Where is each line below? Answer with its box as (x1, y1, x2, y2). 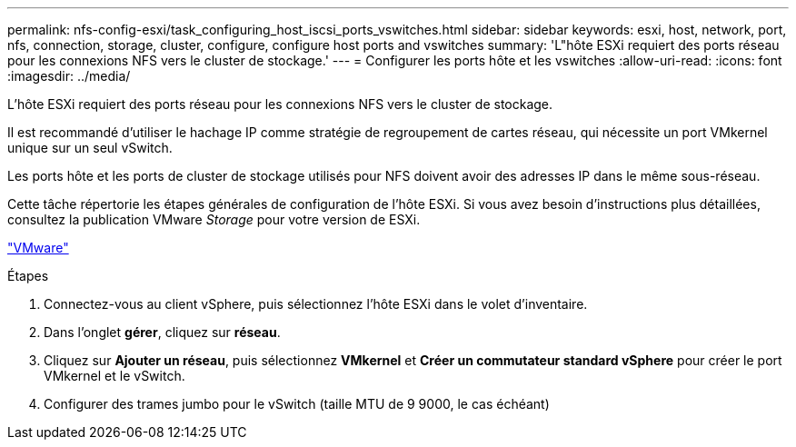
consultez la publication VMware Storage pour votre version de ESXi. (7, 212, 421, 227)
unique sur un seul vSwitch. (7, 140, 173, 155)
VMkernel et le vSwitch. (44, 368, 185, 383)
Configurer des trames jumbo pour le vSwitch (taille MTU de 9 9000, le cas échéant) (44, 396, 550, 412)
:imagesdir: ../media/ (7, 68, 131, 84)
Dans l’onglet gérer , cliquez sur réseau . (44, 324, 281, 340)
